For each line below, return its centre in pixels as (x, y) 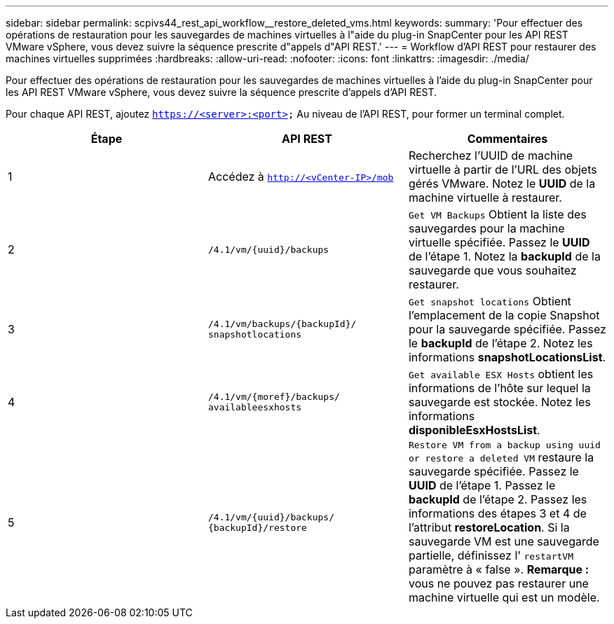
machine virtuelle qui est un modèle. (504, 597)
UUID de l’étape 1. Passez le (482, 485)
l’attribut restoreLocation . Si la (489, 527)
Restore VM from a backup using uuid (504, 445)
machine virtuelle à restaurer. (485, 197)
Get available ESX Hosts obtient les (501, 374)
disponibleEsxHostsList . (474, 430)
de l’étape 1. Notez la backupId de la (504, 256)
